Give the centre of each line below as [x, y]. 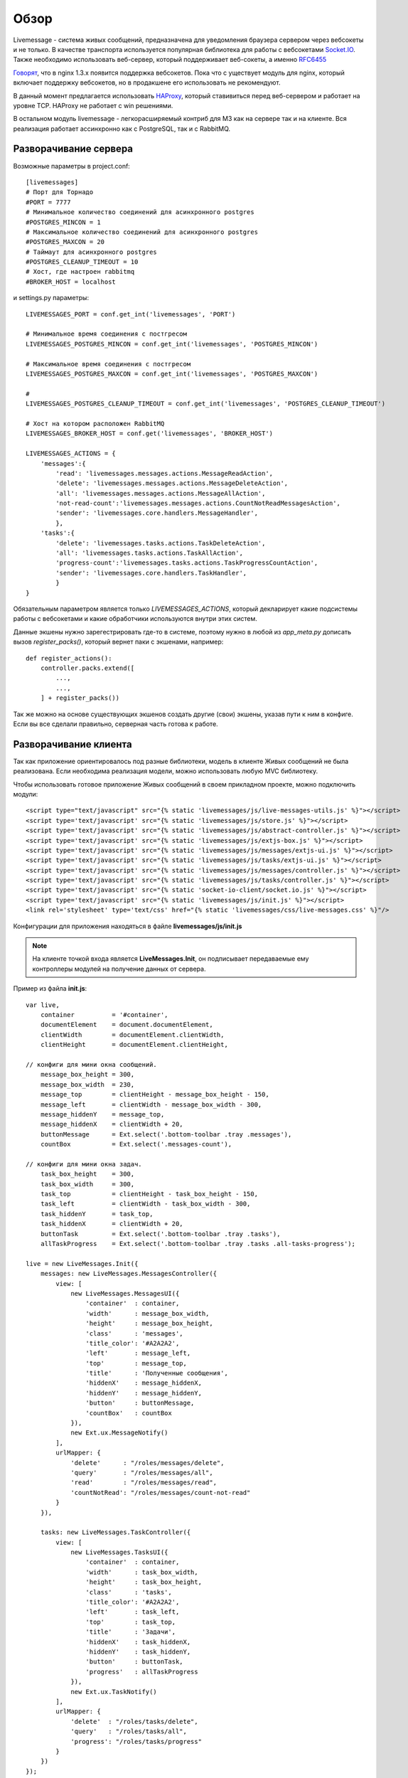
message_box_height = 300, [87, 1075]
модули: [26, 794]
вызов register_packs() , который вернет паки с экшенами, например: [118, 642]
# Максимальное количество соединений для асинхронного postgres [142, 232]
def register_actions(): [69, 658]
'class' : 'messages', [135, 1333]
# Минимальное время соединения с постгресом [107, 334]
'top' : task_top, [131, 1622]
